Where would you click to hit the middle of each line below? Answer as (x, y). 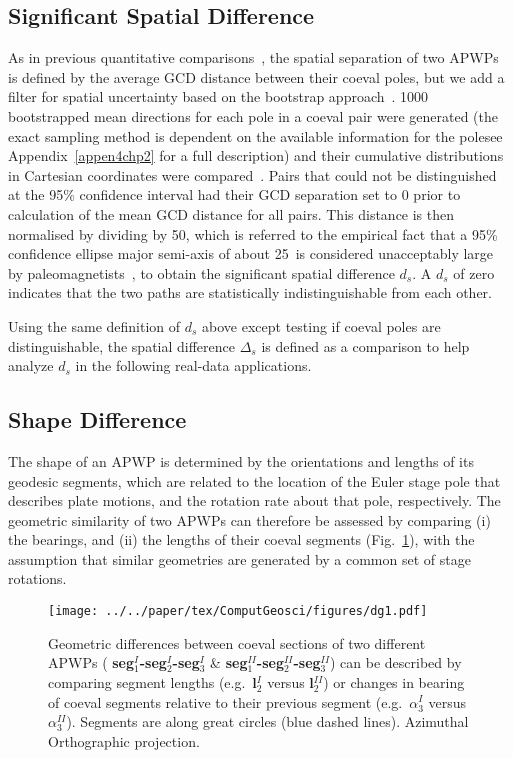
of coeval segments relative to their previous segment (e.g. (225, 701)
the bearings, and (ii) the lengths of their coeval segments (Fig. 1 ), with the (241, 539)
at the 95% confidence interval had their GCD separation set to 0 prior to (234, 194)
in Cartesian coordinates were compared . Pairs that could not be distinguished (252, 174)
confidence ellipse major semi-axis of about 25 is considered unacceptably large (251, 253)
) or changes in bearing (394, 681)
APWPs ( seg (91, 662)
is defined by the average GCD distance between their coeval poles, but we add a (256, 76)
